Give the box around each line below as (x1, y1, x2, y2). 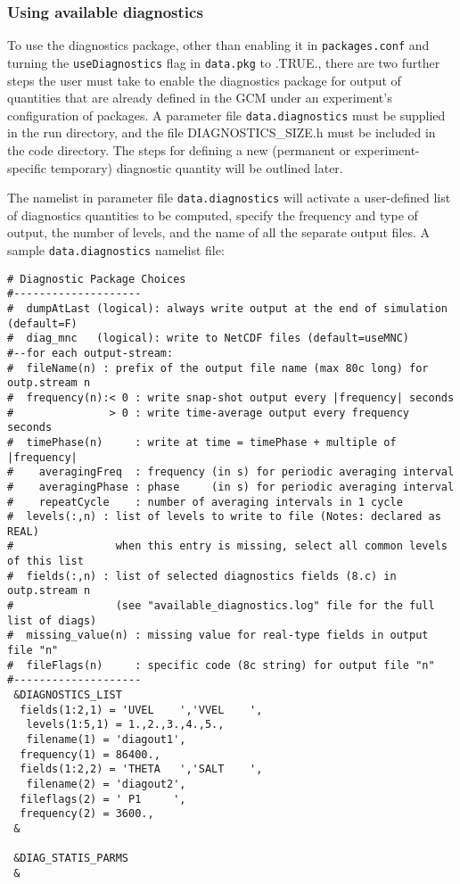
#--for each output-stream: (7, 346, 174, 359)
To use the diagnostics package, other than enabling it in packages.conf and (7, 36, 430, 54)
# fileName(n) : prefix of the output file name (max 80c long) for (7, 361, 429, 375)
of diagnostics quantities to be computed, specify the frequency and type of (7, 205, 418, 224)
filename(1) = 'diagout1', (26, 733, 186, 746)
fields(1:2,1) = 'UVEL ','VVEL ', (20, 703, 263, 716)
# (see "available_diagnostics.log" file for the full (7, 599, 435, 613)
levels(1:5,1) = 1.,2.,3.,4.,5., (26, 718, 225, 731)
